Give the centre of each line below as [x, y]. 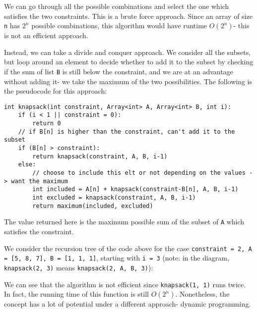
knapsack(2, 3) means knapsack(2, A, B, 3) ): [79, 267]
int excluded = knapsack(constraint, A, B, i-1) [114, 198]
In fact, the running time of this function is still [76, 294]
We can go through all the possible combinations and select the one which [117, 6]
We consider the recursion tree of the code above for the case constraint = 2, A [128, 248]
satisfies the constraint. [39, 231]
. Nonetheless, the [202, 294]
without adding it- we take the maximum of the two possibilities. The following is [128, 81]
